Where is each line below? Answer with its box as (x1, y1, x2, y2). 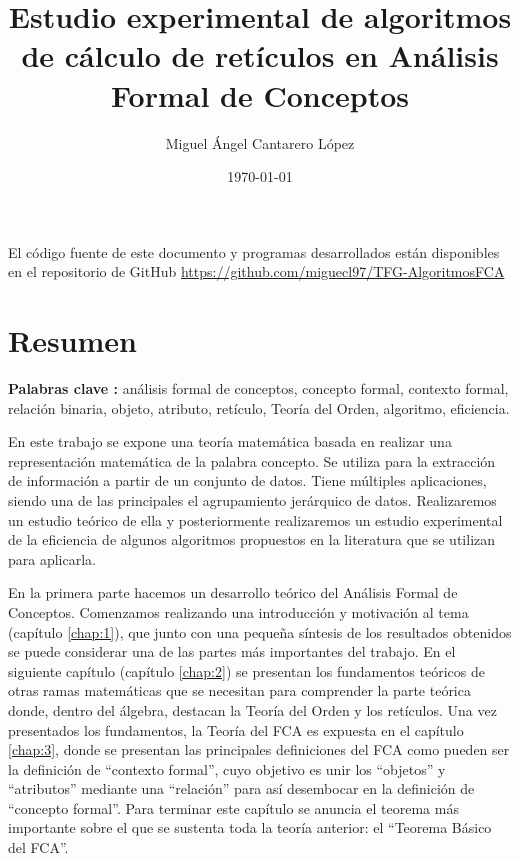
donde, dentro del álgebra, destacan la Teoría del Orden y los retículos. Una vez (8, 699, 497, 720)
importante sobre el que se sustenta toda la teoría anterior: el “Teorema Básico (8, 817, 492, 838)
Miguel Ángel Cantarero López (165, 132, 355, 153)
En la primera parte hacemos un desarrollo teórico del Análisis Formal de (8, 582, 458, 603)
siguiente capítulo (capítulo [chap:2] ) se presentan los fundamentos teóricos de (8, 660, 485, 681)
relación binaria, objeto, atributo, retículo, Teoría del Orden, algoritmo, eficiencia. (8, 397, 510, 418)
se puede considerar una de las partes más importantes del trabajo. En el (8, 641, 456, 662)
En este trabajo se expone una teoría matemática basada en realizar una (8, 431, 452, 452)
